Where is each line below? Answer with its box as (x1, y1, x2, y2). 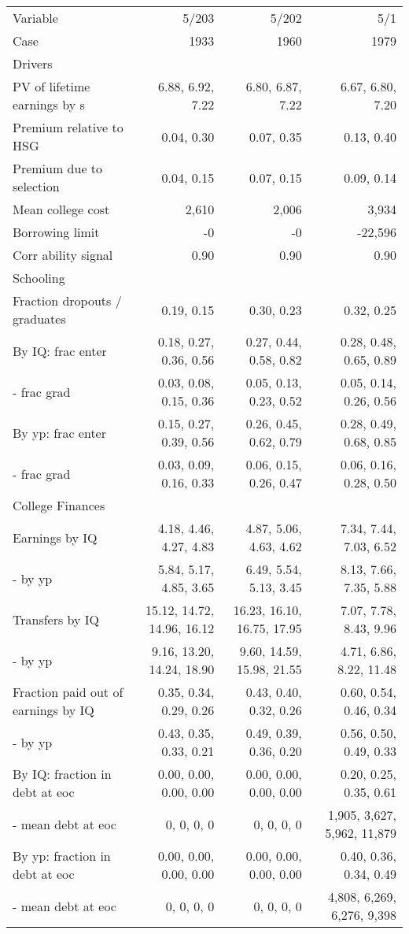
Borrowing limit (13, 223, 100, 241)
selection (13, 177, 60, 195)
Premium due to (13, 159, 103, 177)
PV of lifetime (13, 77, 90, 95)
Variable (13, 9, 58, 27)
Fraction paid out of (13, 683, 123, 701)
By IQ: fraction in (13, 765, 112, 783)
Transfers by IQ (13, 610, 100, 628)
